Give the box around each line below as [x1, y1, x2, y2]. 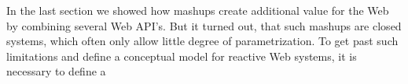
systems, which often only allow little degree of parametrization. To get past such [6, 33, 399, 49]
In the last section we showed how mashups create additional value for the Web [6, 2, 389, 18]
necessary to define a [6, 63, 106, 79]
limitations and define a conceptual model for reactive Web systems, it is [6, 47, 357, 64]
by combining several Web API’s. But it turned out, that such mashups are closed [6, 17, 402, 33]
